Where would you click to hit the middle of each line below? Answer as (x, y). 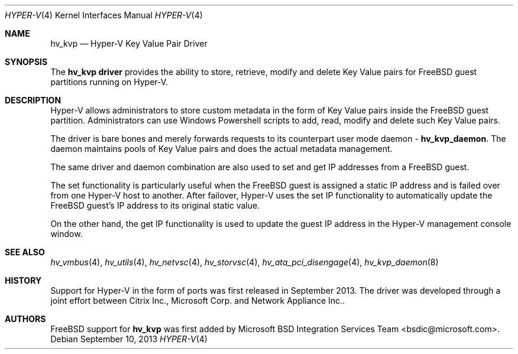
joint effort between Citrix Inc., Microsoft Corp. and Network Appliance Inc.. (198, 301)
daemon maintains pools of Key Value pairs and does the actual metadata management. (221, 149)
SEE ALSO (25, 252)
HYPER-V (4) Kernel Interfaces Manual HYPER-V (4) (104, 15)
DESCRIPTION (33, 100)
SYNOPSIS (26, 62)
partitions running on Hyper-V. (109, 82)
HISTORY (23, 280)
